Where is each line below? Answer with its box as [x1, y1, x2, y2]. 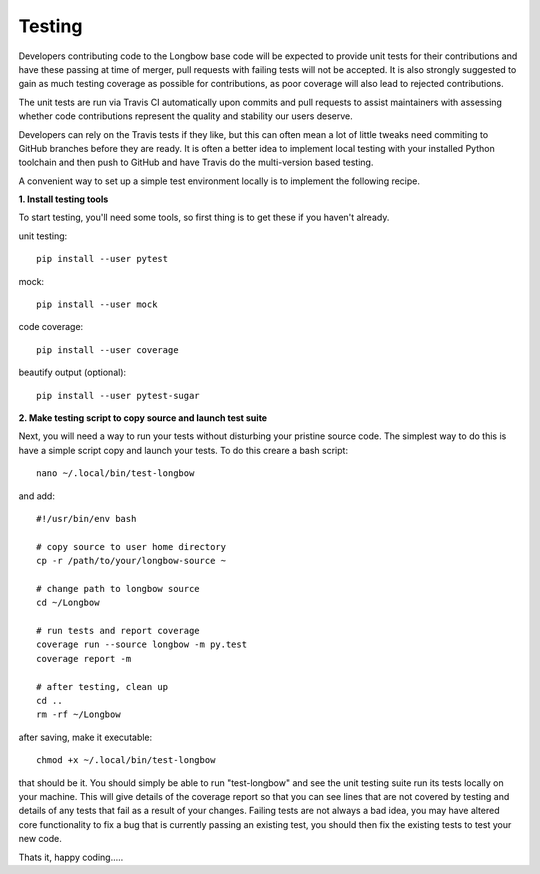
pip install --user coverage [36, 344, 179, 355]
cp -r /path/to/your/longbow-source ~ [36, 555, 227, 567]
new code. [18, 833, 62, 845]
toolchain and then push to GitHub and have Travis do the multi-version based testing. [18, 156, 374, 169]
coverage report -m [36, 653, 132, 664]
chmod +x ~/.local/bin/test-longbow [36, 755, 216, 766]
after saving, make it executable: [18, 731, 153, 743]
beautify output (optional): [18, 366, 127, 379]
